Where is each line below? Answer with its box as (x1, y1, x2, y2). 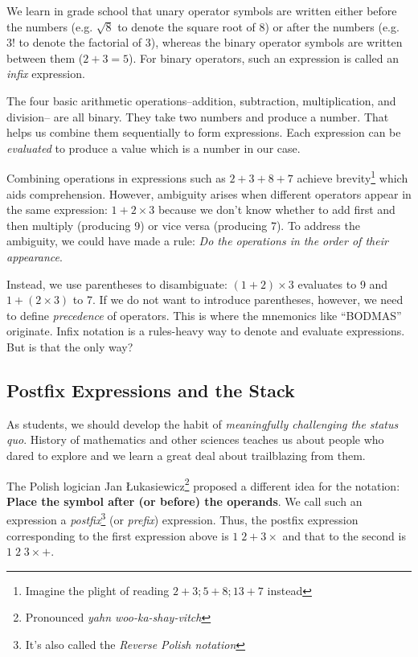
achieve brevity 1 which (297, 167, 408, 186)
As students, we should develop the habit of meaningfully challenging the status (6, 415, 399, 432)
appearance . (6, 248, 63, 265)
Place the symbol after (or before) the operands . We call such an (6, 492, 363, 509)
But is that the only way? (6, 338, 133, 355)
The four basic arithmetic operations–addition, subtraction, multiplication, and (6, 92, 396, 109)
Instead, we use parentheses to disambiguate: (6, 275, 227, 292)
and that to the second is (282, 527, 406, 544)
